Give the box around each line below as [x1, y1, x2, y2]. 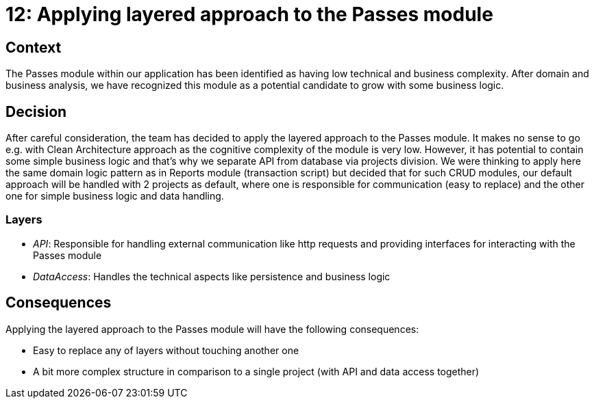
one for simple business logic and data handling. [5, 190, 224, 202]
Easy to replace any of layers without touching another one [33, 344, 299, 356]
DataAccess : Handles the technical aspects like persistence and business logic [33, 270, 391, 282]
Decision [5, 103, 67, 120]
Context [5, 38, 62, 56]
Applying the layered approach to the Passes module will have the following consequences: [5, 323, 419, 335]
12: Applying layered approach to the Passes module [5, 3, 493, 26]
